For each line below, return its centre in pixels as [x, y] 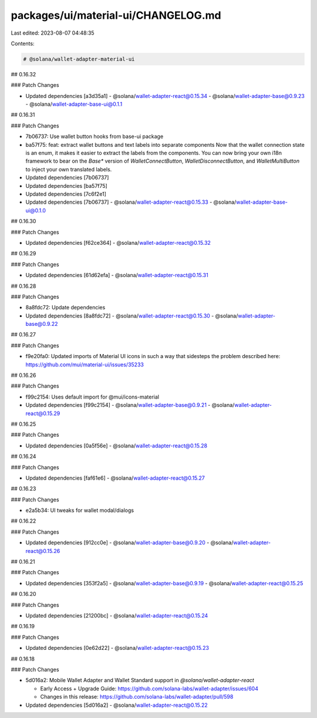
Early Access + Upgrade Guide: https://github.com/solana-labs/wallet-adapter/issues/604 [149, 688]
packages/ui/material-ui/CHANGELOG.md [116, 15]
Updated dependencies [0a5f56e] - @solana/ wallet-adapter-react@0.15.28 [117, 446]
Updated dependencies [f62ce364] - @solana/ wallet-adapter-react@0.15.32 [118, 242]
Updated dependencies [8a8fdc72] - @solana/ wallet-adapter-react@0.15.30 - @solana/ [132, 316]
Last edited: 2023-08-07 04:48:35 [53, 33]
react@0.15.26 [43, 551]
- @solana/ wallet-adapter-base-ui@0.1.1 [74, 104]
